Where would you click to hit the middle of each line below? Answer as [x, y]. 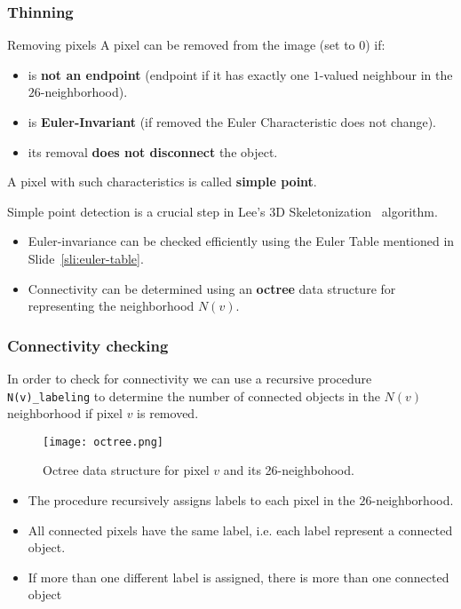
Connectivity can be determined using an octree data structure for [212, 288]
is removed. [168, 413]
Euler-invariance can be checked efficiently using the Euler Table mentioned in [241, 241]
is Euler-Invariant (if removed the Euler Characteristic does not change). [232, 122]
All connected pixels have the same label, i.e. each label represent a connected [240, 530]
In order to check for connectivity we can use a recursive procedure [190, 378]
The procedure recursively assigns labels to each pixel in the [191, 500]
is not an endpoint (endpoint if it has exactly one [169, 74]
